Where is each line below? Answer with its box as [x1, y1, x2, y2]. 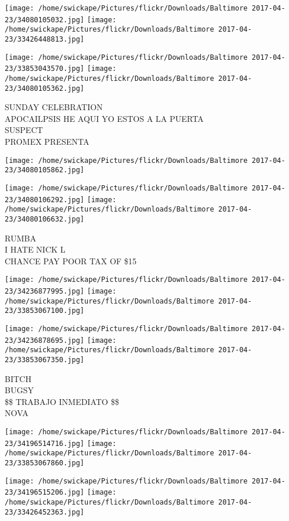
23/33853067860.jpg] [5, 458, 85, 467]
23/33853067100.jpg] [5, 307, 85, 315]
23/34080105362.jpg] [5, 84, 85, 93]
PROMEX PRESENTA [5, 135, 90, 148]
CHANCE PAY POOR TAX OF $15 [5, 254, 137, 267]
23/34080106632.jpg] [5, 214, 85, 223]
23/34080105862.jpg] [5, 166, 85, 175]
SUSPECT [5, 124, 43, 136]
